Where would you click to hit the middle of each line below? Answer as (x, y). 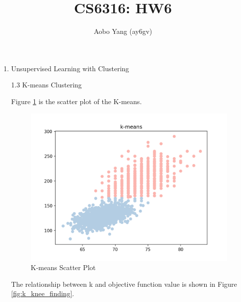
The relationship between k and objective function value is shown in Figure (124, 284)
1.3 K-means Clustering (46, 85)
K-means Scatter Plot (63, 267)
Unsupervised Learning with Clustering (70, 68)
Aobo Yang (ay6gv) (123, 31)
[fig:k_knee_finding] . (43, 293)
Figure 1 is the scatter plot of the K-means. (76, 101)
